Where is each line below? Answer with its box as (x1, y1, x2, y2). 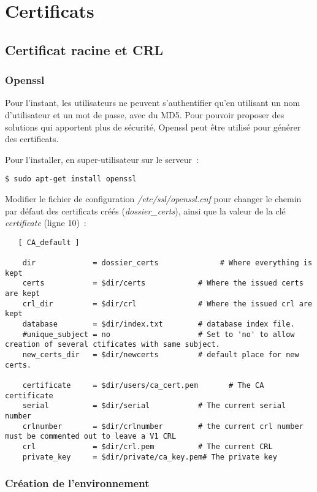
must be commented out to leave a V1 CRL (5, 432, 177, 441)
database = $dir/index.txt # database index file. (22, 320, 295, 329)
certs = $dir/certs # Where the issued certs (22, 279, 304, 288)
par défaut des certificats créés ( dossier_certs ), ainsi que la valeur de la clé (5, 204, 286, 217)
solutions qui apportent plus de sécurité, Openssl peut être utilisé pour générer (5, 120, 301, 133)
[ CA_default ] (18, 238, 80, 247)
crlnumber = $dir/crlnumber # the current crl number (22, 422, 304, 431)
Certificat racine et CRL (5, 40, 164, 59)
